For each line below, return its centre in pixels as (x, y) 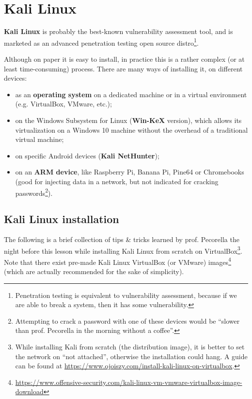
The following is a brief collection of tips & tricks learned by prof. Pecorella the (122, 239)
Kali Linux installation (62, 219)
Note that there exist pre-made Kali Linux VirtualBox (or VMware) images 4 (118, 261)
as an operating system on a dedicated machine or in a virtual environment (131, 94)
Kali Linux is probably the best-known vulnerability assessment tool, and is (118, 31)
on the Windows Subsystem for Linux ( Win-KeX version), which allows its (128, 120)
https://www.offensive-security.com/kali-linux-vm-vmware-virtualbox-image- (129, 382)
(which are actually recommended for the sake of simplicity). (94, 271)
